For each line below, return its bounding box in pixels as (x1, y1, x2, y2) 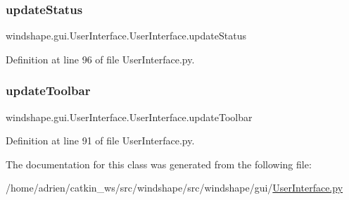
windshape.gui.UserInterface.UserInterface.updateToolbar (6, 109, 253, 124)
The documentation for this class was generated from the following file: (6, 156, 312, 171)
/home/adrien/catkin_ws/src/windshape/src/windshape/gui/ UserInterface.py (6, 180, 343, 195)
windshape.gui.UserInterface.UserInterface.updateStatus (6, 28, 246, 43)
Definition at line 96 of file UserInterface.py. (6, 51, 195, 66)
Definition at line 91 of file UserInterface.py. (6, 133, 195, 148)
